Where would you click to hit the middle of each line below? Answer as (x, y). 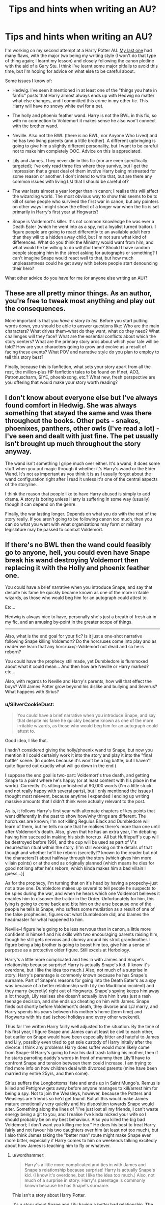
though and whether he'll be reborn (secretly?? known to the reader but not (82, 852)
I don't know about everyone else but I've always (82, 398)
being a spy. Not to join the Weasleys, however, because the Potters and (78, 1093)
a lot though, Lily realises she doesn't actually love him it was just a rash (78, 996)
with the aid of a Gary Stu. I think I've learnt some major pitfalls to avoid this (82, 66)
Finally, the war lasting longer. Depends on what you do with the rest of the (81, 514)
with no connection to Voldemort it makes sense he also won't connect (84, 120)
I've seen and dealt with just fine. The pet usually (82, 436)
